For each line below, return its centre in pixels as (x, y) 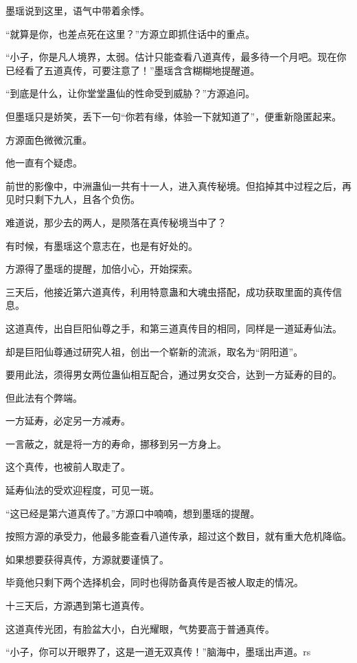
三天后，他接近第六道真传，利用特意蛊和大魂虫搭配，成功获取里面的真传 (169, 291)
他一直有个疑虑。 (44, 163)
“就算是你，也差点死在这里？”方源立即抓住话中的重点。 (130, 33)
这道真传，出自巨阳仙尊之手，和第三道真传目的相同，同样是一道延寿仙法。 (174, 328)
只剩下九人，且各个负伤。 (82, 199)
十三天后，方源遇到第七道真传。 (78, 606)
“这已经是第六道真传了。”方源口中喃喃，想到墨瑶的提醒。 (133, 513)
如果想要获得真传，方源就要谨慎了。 (87, 559)
